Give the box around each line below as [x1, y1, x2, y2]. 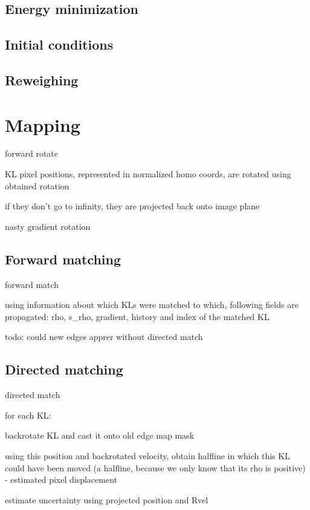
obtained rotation [5, 179, 69, 192]
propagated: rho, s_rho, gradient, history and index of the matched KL [5, 310, 270, 322]
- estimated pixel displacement [5, 473, 118, 486]
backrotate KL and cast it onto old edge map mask [5, 429, 195, 442]
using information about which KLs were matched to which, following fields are [5, 298, 299, 311]
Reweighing [5, 70, 79, 89]
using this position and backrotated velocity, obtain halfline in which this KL [5, 450, 290, 462]
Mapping [5, 112, 80, 137]
